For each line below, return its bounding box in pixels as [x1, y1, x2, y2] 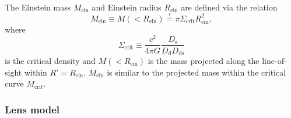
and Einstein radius [92, 1, 162, 13]
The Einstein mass [5, 1, 71, 13]
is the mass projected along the [148, 55, 260, 66]
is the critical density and [5, 55, 96, 66]
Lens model [5, 102, 59, 116]
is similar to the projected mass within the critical [107, 66, 286, 78]
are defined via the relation [181, 1, 278, 13]
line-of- [262, 55, 287, 66]
